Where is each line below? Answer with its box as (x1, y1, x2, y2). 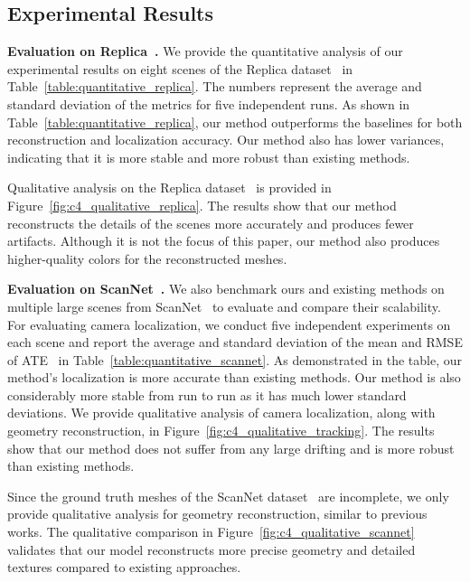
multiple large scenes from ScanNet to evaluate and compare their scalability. (7, 296, 441, 315)
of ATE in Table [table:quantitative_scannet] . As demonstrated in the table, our (7, 350, 463, 369)
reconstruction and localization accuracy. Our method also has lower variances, (7, 130, 445, 149)
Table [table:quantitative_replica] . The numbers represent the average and (7, 77, 422, 96)
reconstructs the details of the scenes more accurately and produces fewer (7, 213, 414, 232)
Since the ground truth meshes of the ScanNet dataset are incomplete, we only (7, 486, 449, 505)
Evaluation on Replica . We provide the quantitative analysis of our (7, 42, 403, 61)
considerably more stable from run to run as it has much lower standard (7, 385, 407, 404)
